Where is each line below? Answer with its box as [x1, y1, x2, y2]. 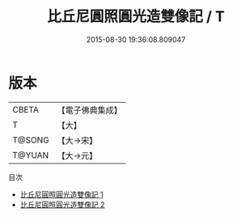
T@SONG [12, 134, 50, 146]
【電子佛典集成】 [57, 104, 123, 116]
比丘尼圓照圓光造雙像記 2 [19, 199, 105, 209]
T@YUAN [12, 149, 49, 160]
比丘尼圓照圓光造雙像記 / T [47, 7, 225, 26]
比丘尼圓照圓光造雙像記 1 [19, 189, 104, 199]
